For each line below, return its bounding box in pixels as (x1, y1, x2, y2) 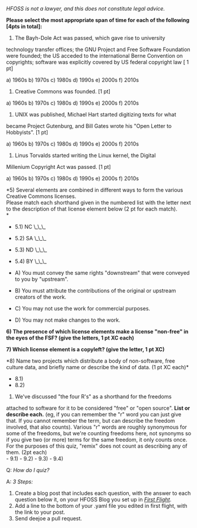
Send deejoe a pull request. (14, 515, 82, 522)
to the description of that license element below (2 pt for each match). (6, 205, 178, 212)
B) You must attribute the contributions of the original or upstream (14, 287, 176, 294)
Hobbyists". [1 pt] (6, 129, 49, 136)
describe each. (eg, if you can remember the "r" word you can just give (6, 411, 182, 418)
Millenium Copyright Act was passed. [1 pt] (6, 164, 111, 170)
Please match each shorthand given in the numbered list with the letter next (6, 199, 191, 206)
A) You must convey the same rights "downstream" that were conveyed (14, 269, 190, 276)
